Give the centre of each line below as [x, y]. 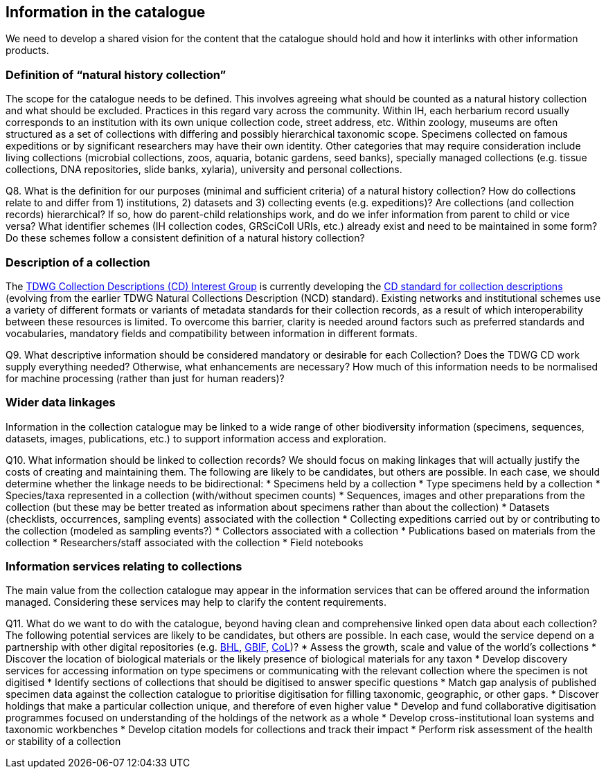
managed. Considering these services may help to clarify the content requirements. [196, 602]
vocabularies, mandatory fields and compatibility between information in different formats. [212, 333]
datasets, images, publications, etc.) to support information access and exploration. [196, 438]
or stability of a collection [63, 741]
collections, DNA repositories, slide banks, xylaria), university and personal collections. [204, 170]
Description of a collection [78, 262]
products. [27, 51]
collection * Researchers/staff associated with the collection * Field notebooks [185, 542]
